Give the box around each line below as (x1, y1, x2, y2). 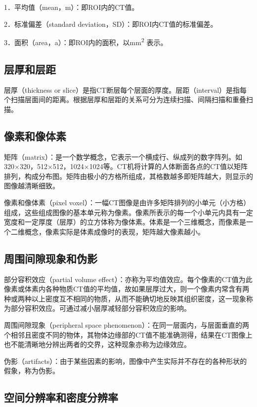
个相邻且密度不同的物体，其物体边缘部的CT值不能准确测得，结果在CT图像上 (4, 329, 253, 340)
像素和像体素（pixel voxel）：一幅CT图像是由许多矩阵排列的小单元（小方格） (4, 197, 251, 207)
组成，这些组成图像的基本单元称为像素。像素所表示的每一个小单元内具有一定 (4, 207, 253, 217)
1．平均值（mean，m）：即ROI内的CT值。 (4, 2, 139, 12)
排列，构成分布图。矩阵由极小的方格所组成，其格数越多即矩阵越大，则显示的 (4, 171, 253, 181)
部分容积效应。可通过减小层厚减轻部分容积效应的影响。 (10, 303, 191, 313)
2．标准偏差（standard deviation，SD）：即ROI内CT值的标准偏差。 (4, 18, 217, 29)
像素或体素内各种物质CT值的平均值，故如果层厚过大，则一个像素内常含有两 (4, 284, 250, 294)
